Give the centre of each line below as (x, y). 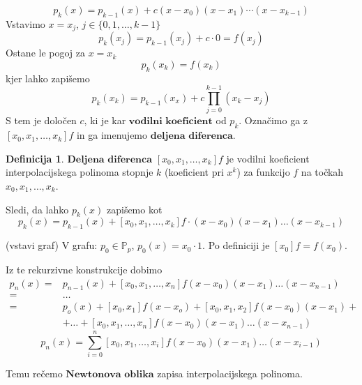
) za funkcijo (263, 172)
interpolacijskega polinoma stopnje (80, 172)
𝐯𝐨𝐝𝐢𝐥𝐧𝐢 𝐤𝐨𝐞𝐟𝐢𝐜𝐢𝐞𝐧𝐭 (171, 122)
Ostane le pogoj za (46, 53)
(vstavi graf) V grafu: (52, 245)
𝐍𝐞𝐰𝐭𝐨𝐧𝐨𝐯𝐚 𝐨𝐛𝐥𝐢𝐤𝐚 (110, 375)
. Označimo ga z (273, 120)
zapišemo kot (134, 209)
